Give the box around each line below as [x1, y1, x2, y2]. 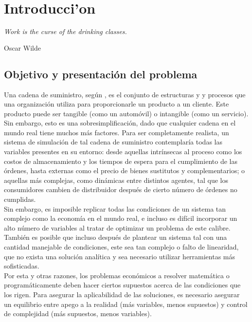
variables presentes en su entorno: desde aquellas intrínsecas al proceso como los [4, 146, 242, 157]
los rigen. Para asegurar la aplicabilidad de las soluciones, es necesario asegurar [4, 289, 240, 299]
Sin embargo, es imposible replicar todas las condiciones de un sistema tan [4, 203, 226, 214]
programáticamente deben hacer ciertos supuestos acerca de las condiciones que [4, 280, 241, 290]
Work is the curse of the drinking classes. [4, 26, 127, 36]
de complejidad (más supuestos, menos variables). [4, 308, 152, 319]
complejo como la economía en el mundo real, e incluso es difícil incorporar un [4, 213, 237, 223]
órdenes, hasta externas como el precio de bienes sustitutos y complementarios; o [4, 165, 245, 176]
